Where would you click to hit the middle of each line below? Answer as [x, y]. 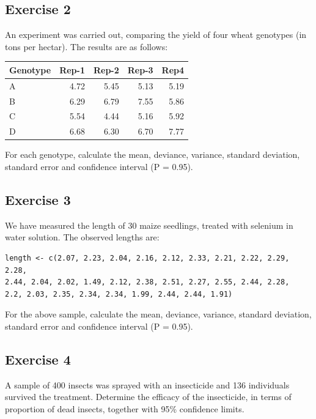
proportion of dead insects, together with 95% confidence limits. [125, 408]
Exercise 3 [38, 199]
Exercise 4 [38, 359]
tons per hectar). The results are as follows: [86, 46]
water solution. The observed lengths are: [82, 237]
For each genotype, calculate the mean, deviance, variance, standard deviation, [152, 154]
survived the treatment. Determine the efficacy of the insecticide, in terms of [148, 397]
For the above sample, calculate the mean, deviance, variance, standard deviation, [158, 314]
